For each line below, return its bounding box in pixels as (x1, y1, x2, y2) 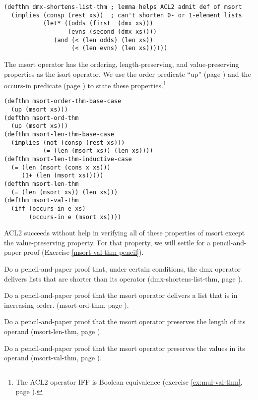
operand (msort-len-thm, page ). (4, 326, 102, 336)
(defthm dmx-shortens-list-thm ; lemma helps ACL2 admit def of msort (4, 3, 242, 10)
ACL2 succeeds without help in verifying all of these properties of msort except (4, 228, 245, 238)
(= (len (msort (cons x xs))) (11, 164, 111, 171)
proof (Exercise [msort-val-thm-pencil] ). (23, 247, 144, 257)
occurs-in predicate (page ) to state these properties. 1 (4, 79, 166, 90)
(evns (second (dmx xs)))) (67, 28, 157, 35)
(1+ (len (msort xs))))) (21, 172, 104, 179)
